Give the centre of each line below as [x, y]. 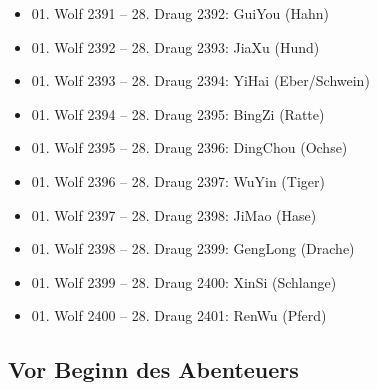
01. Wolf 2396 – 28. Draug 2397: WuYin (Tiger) [178, 180]
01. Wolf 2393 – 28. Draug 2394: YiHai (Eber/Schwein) [200, 80]
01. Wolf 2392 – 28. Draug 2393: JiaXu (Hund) [175, 46]
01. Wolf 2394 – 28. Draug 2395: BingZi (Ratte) [178, 113]
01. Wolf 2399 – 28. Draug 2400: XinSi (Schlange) [184, 281]
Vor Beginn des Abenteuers [153, 369]
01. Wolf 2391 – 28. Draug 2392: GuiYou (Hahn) [180, 13]
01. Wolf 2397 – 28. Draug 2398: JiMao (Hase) [174, 214]
